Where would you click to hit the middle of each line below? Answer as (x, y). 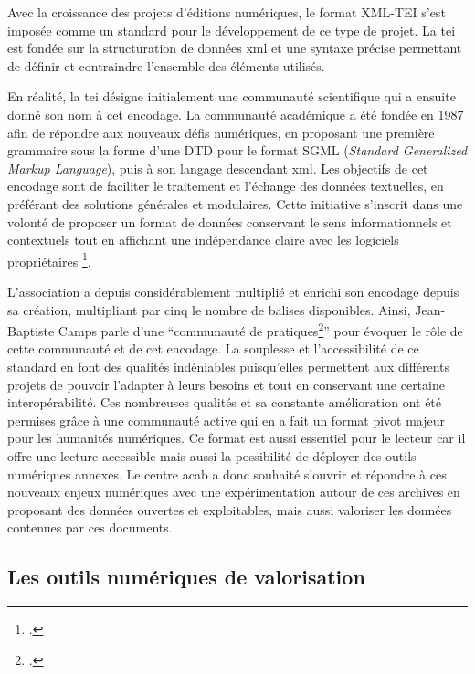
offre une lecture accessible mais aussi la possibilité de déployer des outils (212, 455)
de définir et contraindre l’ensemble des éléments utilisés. (166, 65)
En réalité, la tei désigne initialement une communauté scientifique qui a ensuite (232, 96)
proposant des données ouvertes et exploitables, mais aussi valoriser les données (230, 509)
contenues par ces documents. (90, 527)
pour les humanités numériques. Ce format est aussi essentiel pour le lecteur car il (237, 438)
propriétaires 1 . (49, 259)
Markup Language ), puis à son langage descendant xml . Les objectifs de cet (218, 168)
